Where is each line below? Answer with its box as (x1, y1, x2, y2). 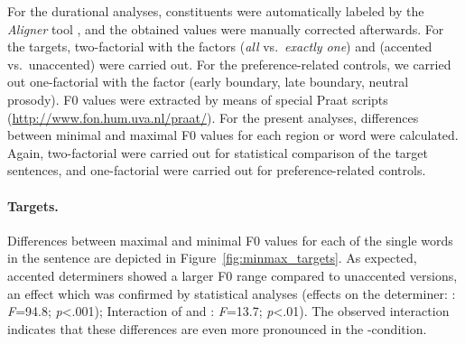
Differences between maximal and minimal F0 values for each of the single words (7, 230, 453, 249)
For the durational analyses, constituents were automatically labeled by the (7, 2, 424, 20)
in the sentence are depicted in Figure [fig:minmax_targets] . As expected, (7, 248, 417, 267)
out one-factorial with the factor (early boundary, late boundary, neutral (7, 72, 409, 91)
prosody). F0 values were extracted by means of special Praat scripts (7, 89, 388, 108)
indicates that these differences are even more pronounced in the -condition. (7, 319, 427, 338)
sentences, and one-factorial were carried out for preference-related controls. (7, 161, 426, 180)
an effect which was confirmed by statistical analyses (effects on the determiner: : (7, 284, 456, 302)
